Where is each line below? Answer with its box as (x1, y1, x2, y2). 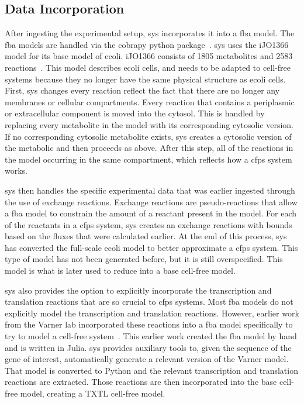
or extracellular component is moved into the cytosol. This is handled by (5, 107, 265, 119)
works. (5, 164, 28, 177)
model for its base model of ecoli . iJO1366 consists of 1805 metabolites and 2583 (5, 50, 293, 62)
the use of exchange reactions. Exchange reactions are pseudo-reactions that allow (5, 195, 298, 208)
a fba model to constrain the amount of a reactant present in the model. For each (5, 207, 297, 219)
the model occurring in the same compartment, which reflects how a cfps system (5, 153, 292, 165)
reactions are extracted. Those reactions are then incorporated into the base (5, 376, 277, 388)
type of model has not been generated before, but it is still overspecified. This (5, 253, 283, 265)
